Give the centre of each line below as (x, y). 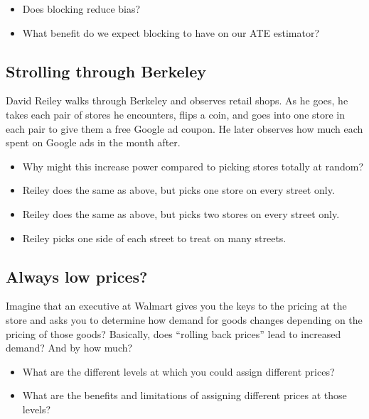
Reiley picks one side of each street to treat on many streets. (154, 238)
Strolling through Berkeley (106, 71)
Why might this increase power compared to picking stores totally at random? (193, 166)
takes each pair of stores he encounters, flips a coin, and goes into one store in (176, 114)
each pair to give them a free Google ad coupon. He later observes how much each (184, 128)
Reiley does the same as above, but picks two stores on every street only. (181, 213)
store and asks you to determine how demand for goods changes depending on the (184, 319)
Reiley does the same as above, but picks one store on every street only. (178, 190)
